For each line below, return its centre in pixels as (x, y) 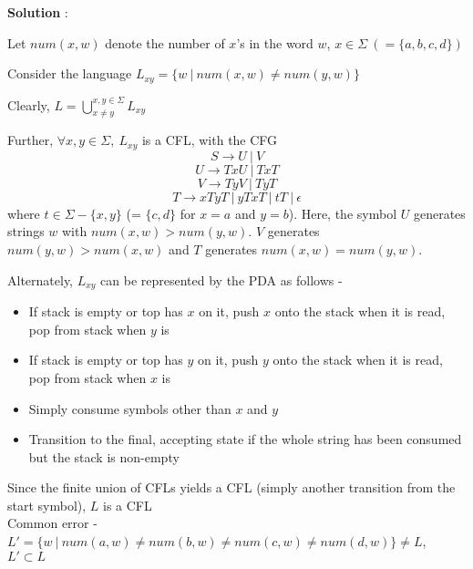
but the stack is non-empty (104, 456)
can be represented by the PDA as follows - (221, 279)
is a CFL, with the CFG (210, 140)
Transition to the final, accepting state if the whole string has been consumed (245, 439)
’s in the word (275, 42)
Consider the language (70, 73)
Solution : (38, 12)
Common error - (52, 523)
